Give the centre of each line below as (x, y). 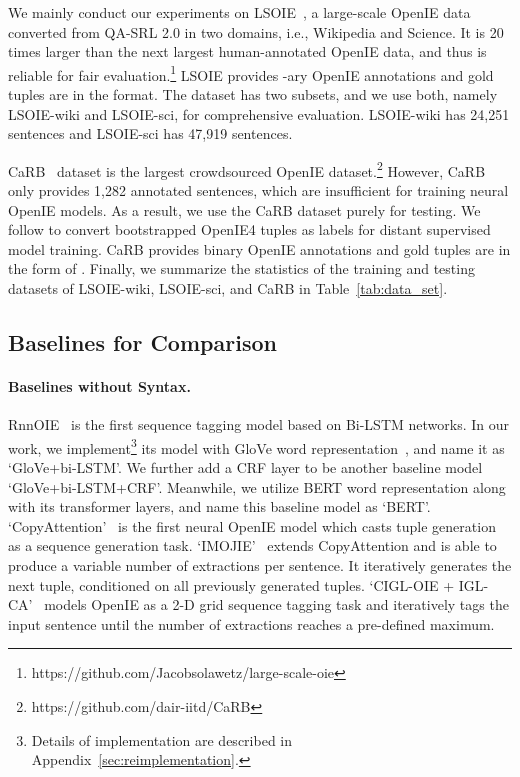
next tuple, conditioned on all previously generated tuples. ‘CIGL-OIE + (231, 584)
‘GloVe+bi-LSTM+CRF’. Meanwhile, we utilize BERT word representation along (257, 486)
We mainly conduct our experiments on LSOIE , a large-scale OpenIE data (239, 12)
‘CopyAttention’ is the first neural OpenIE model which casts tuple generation (252, 525)
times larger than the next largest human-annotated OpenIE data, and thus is (247, 51)
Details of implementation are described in (161, 739)
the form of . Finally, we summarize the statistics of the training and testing (241, 268)
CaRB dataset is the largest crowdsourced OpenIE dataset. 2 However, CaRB (247, 169)
